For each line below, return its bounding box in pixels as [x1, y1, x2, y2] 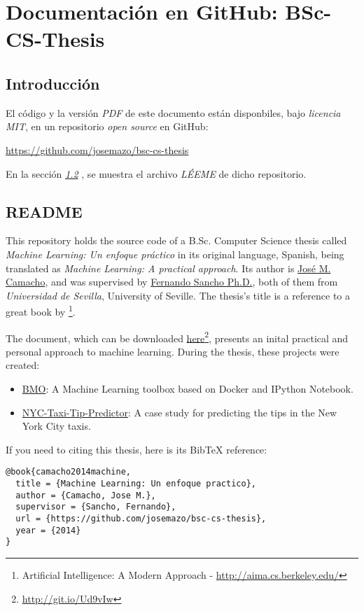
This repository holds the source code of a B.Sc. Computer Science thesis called [6, 233, 347, 248]
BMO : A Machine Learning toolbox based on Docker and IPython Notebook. [22, 381, 353, 395]
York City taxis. [22, 419, 91, 433]
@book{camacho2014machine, [6, 467, 131, 477]
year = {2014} [15, 525, 81, 535]
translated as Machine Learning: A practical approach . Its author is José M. [6, 260, 331, 275]
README [6, 200, 83, 222]
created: [6, 358, 40, 372]
